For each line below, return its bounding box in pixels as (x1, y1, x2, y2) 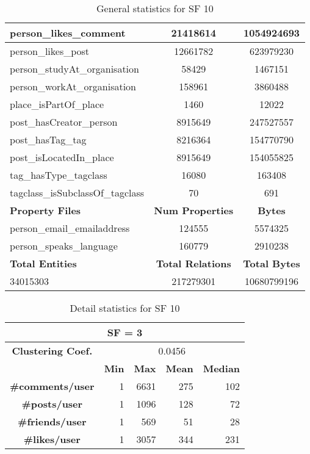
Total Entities (10, 256, 77, 270)
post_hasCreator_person (10, 115, 118, 129)
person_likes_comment (10, 26, 126, 40)
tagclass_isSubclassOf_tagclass (10, 186, 145, 200)
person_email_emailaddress (10, 221, 130, 235)
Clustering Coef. (12, 344, 93, 358)
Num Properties (154, 203, 234, 217)
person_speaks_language (10, 239, 118, 253)
